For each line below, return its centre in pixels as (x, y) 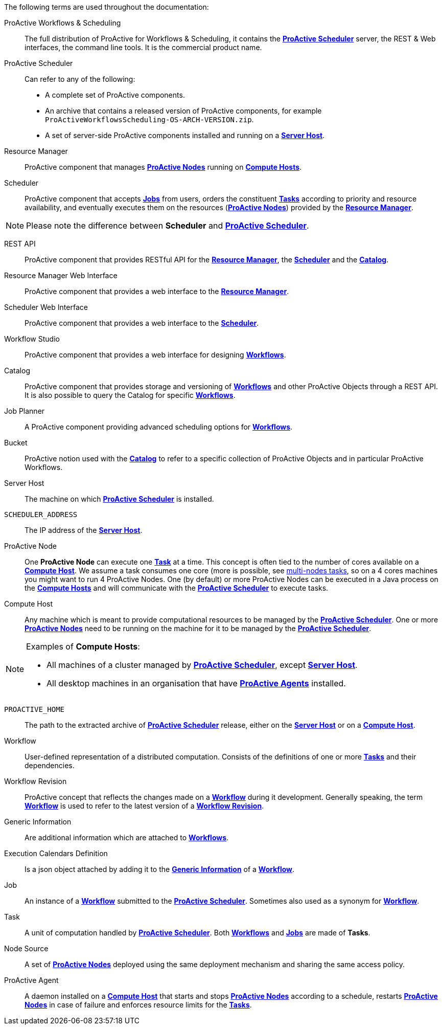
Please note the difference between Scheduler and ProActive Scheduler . (168, 226)
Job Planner (25, 411)
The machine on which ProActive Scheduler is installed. (119, 499)
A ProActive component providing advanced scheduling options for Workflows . (159, 427)
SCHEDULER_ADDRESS (41, 514)
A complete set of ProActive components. (115, 95)
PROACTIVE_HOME (34, 709)
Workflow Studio (32, 339)
